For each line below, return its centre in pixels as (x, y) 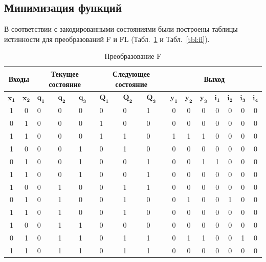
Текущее (65, 73)
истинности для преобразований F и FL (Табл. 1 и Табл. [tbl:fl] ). (107, 39)
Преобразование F (133, 56)
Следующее (131, 73)
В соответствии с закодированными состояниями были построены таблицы (121, 29)
